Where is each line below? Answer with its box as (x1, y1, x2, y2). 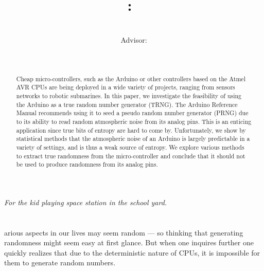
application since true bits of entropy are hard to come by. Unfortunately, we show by (16, 125, 246, 134)
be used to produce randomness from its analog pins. (16, 160, 158, 169)
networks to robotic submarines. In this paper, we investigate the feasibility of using (16, 92, 242, 100)
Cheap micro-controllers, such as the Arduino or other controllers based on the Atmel (16, 74, 245, 83)
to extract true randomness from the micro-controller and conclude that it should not (16, 151, 245, 160)
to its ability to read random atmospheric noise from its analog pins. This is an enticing (16, 117, 252, 125)
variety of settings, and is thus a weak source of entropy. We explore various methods (16, 142, 244, 151)
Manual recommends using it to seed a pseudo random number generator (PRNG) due (16, 109, 249, 117)
